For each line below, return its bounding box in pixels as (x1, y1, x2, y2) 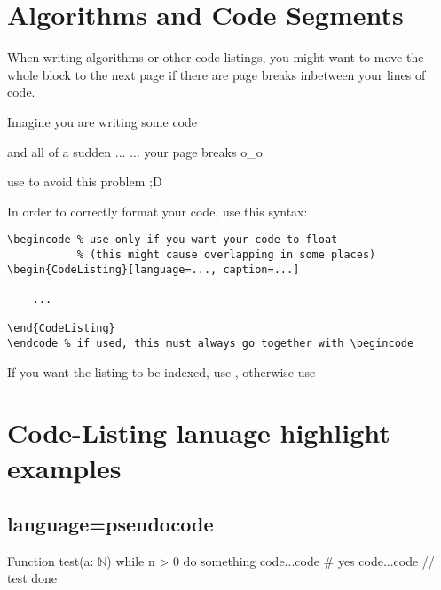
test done (7, 569, 58, 587)
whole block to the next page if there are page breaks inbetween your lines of (7, 65, 426, 83)
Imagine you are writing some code (7, 112, 198, 130)
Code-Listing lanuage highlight (7, 414, 390, 451)
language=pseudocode (7, 510, 214, 538)
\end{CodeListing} (7, 322, 115, 335)
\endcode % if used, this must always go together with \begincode (7, 336, 414, 350)
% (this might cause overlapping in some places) (76, 248, 376, 261)
